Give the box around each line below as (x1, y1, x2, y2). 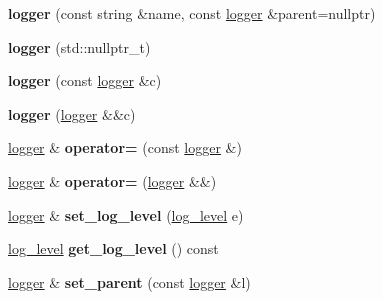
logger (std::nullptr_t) (8, 36, 151, 57)
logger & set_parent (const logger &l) (8, 271, 251, 292)
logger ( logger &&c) (8, 103, 136, 124)
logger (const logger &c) (8, 70, 162, 91)
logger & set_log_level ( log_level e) (8, 204, 244, 225)
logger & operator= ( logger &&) (8, 170, 217, 191)
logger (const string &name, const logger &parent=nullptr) (8, 3, 376, 23)
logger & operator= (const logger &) (8, 137, 242, 158)
